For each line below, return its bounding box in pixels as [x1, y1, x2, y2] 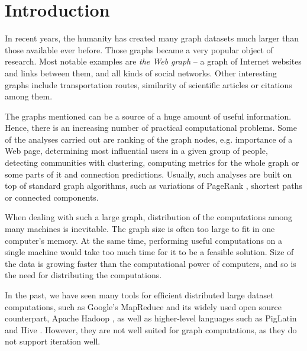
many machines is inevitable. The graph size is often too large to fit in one [5, 223, 275, 235]
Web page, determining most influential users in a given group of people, [5, 144, 268, 157]
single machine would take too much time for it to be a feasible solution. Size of [5, 246, 294, 258]
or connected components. [5, 191, 99, 203]
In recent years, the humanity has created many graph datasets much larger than [5, 32, 299, 44]
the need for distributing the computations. [5, 269, 162, 281]
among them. [5, 90, 53, 102]
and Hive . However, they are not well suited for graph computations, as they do [5, 323, 297, 336]
